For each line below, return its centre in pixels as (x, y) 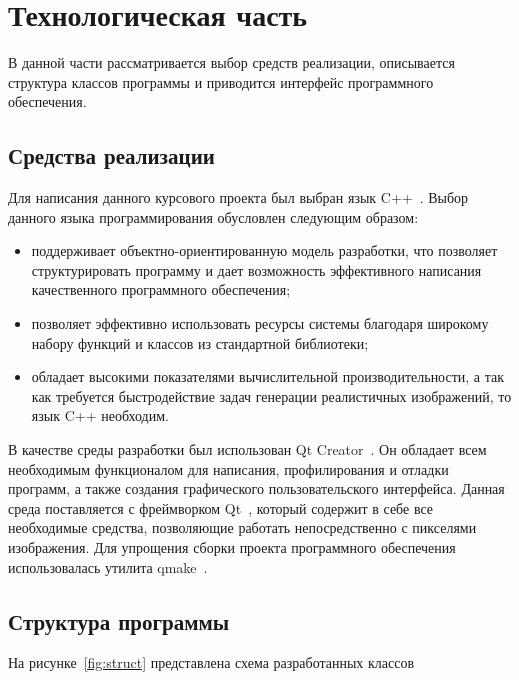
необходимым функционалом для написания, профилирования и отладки (228, 468)
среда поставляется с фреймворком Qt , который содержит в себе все (221, 507)
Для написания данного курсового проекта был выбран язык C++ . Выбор (238, 197)
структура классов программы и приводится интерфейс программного (221, 81)
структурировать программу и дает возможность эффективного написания (256, 269)
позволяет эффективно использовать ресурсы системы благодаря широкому (260, 323)
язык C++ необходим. (100, 415)
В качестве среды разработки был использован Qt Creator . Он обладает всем (247, 449)
